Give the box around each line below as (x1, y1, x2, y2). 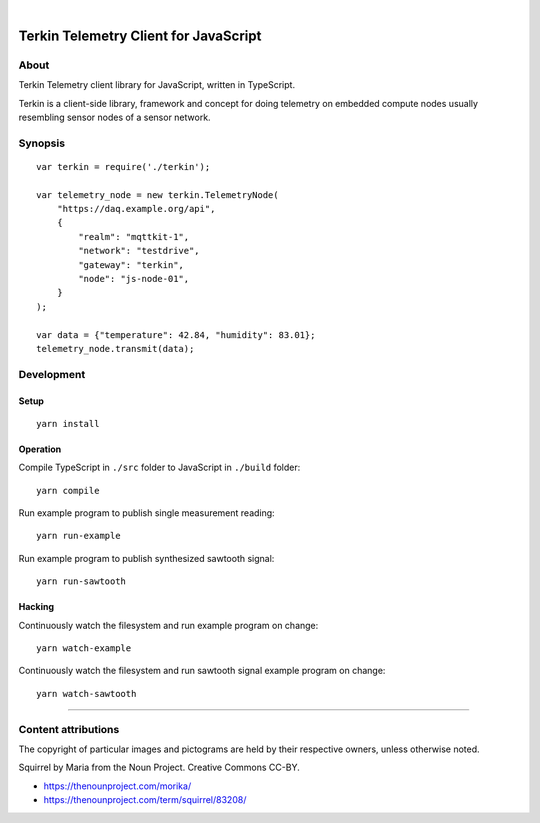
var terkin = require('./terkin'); (36, 161, 211, 172)
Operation (18, 443, 62, 455)
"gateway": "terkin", (78, 259, 185, 270)
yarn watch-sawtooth (36, 688, 137, 699)
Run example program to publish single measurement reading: (18, 507, 275, 519)
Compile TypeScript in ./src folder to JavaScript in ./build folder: (18, 461, 301, 474)
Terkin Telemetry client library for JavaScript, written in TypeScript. (18, 79, 295, 91)
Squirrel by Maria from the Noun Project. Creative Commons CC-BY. (18, 761, 300, 774)
